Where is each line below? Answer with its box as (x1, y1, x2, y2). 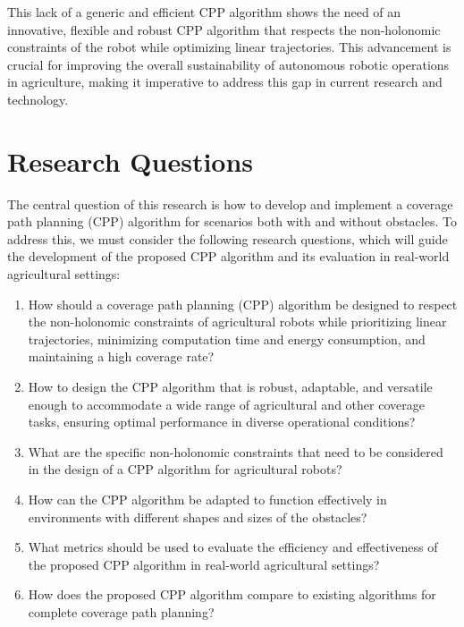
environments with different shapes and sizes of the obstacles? (28, 507, 367, 526)
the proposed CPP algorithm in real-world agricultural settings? (28, 555, 380, 573)
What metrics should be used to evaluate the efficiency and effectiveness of (28, 538, 438, 556)
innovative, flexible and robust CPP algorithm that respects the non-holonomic (7, 20, 441, 38)
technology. (7, 89, 69, 108)
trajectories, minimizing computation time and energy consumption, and (28, 329, 426, 348)
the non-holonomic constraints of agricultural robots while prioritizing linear (28, 312, 447, 331)
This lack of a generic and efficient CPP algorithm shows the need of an (7, 3, 401, 21)
